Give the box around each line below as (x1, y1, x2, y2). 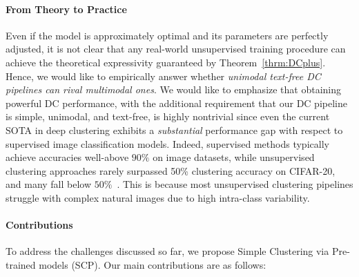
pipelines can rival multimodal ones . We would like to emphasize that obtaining (6, 82, 342, 97)
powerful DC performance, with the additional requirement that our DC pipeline (6, 95, 347, 110)
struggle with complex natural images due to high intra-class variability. (6, 190, 310, 204)
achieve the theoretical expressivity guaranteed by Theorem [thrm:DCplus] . (6, 55, 326, 69)
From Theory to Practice (6, 1, 127, 16)
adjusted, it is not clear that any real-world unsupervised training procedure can (6, 41, 346, 56)
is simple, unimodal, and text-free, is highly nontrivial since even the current (6, 109, 330, 124)
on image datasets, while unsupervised (153, 150, 315, 164)
